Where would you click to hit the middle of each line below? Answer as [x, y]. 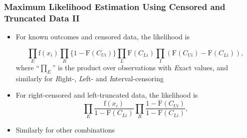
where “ [27, 68]
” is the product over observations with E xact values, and [140, 68]
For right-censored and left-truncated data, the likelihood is [107, 95]
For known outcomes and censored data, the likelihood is [103, 37]
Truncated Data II [42, 18]
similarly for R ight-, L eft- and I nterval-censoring [90, 78]
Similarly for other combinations [65, 129]
